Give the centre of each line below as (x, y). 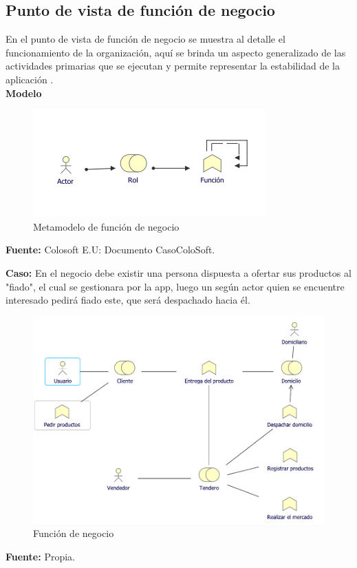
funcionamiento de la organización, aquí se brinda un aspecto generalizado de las (176, 52)
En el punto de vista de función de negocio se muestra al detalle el (145, 39)
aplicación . (30, 79)
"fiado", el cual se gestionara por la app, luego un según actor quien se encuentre (175, 286)
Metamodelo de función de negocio (106, 226)
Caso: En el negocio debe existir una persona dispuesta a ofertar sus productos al (178, 272)
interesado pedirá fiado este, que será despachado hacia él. (128, 300)
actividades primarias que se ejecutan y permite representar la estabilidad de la (173, 66)
